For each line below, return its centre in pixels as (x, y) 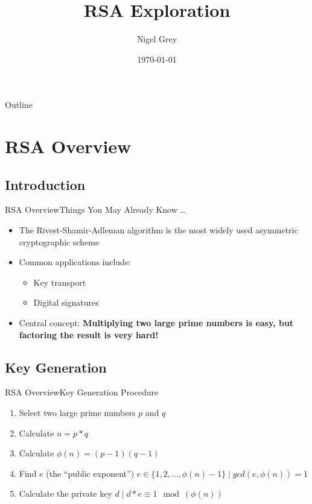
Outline (19, 105)
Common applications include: (75, 262)
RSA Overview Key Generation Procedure (82, 392)
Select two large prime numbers (77, 413)
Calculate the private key (65, 493)
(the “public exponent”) (90, 473)
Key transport (60, 282)
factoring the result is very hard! (89, 334)
